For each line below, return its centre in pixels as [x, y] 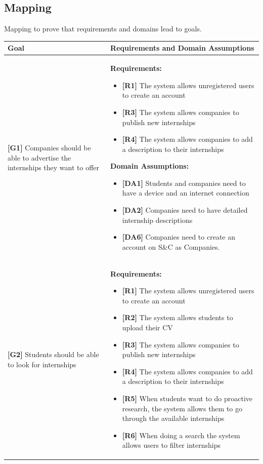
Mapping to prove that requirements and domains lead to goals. [103, 29]
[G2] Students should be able [53, 354]
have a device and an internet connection [186, 193]
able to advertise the [39, 157]
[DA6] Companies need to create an [179, 237]
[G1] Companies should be [49, 147]
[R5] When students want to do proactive [187, 398]
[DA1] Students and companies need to [184, 183]
